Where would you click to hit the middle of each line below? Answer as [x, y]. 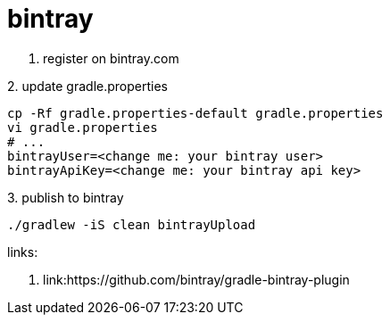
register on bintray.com [111, 58]
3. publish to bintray [66, 197]
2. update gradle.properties [87, 86]
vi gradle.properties [83, 127]
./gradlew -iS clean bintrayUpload [132, 224]
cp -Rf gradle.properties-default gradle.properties [195, 113]
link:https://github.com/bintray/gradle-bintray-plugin [196, 279]
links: [23, 252]
